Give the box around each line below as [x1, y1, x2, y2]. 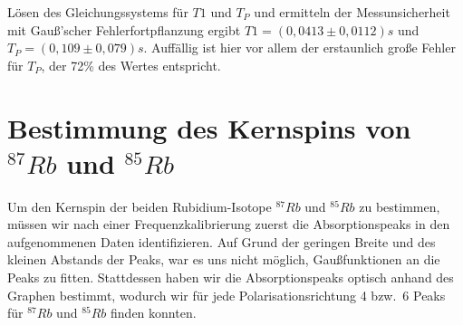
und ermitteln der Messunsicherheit [254, 3, 450, 21]
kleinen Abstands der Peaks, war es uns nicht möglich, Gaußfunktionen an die [7, 250, 440, 269]
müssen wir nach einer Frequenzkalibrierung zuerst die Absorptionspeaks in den [7, 215, 450, 234]
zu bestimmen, [359, 196, 440, 215]
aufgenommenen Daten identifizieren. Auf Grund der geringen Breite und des [7, 232, 436, 251]
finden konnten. [111, 303, 197, 322]
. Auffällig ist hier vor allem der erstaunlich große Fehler [143, 38, 456, 57]
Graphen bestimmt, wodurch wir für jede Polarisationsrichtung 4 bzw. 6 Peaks [7, 285, 446, 304]
